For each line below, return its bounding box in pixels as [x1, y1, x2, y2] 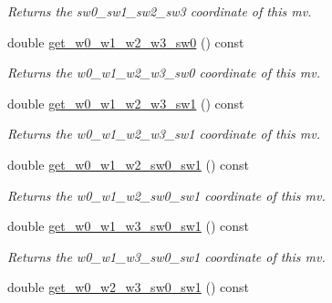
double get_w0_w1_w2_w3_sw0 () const [7, 32, 244, 51]
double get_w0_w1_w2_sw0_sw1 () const [7, 154, 250, 173]
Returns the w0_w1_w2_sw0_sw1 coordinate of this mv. [7, 185, 326, 204]
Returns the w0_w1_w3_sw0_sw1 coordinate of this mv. [7, 246, 326, 266]
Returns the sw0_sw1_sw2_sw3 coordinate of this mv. [7, 2, 312, 20]
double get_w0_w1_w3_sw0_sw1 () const [7, 216, 250, 235]
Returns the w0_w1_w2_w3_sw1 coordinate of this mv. [7, 124, 321, 143]
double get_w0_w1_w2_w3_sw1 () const [7, 93, 244, 112]
